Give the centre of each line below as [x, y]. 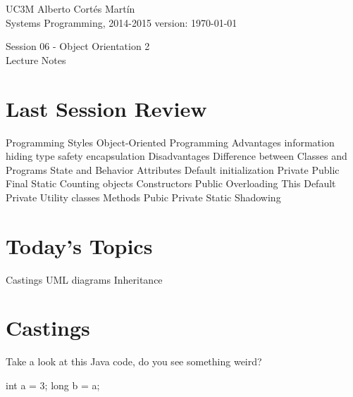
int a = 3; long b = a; [53, 385]
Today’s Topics [79, 245]
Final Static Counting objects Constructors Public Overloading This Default [171, 183]
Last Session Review [106, 108]
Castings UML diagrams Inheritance [84, 279]
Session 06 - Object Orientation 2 [78, 46]
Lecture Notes [36, 59]
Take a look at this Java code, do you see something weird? [134, 361]
